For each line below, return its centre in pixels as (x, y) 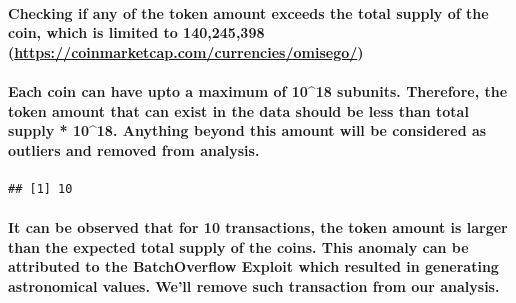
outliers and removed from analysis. (134, 149)
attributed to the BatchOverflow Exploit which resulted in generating (253, 266)
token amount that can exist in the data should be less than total (238, 110)
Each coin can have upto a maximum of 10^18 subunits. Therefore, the (258, 90)
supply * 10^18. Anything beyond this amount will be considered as (247, 130)
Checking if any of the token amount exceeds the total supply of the (248, 12)
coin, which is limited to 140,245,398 (136, 32)
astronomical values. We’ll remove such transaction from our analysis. (254, 285)
